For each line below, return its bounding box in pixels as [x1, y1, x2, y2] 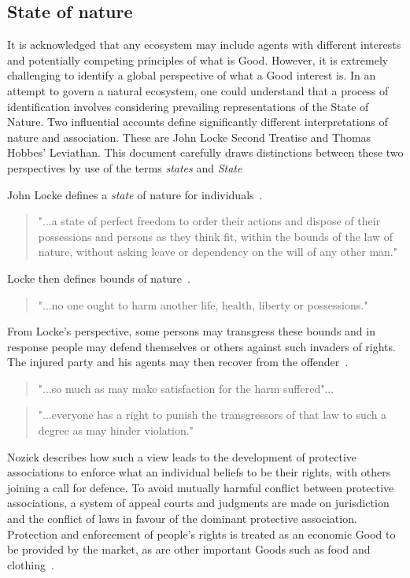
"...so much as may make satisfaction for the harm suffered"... [38, 380, 334, 396]
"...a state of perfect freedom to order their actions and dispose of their [38, 213, 381, 229]
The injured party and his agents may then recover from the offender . [7, 354, 349, 370]
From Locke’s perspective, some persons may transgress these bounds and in [7, 323, 375, 339]
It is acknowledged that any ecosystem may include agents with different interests [7, 36, 401, 53]
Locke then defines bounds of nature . [7, 269, 190, 286]
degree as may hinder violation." [38, 422, 194, 439]
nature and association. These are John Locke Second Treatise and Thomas [7, 128, 371, 145]
